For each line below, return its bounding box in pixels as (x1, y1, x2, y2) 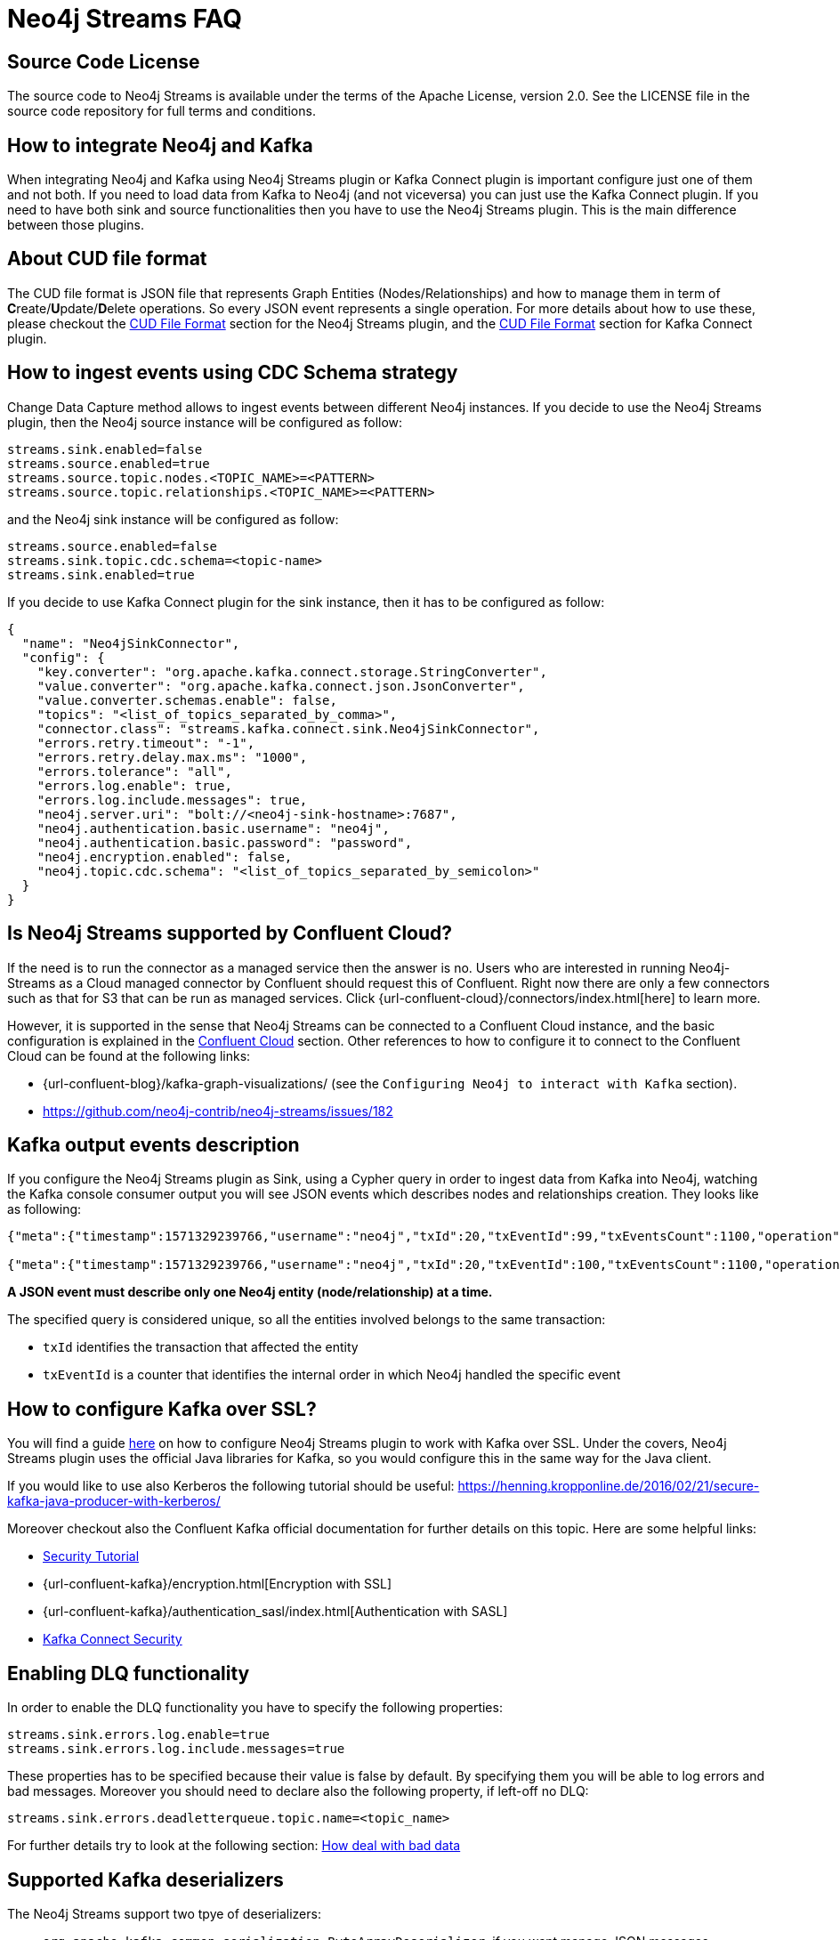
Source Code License (7, 50, 200, 73)
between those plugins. (7, 217, 144, 233)
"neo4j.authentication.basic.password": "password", (36, 835, 413, 850)
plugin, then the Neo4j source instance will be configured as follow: (7, 414, 403, 430)
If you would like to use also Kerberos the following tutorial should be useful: (7, 1478, 455, 1494)
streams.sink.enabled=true (7, 567, 195, 582)
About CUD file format (7, 247, 207, 271)
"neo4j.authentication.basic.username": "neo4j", (36, 820, 390, 836)
